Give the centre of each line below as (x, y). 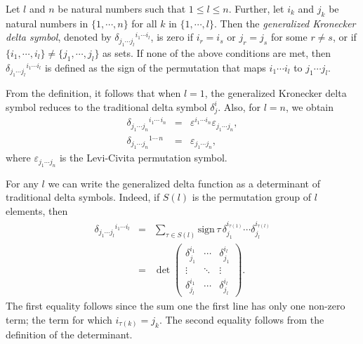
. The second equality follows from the (242, 319)
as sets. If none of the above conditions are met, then (217, 52)
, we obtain (310, 106)
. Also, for (239, 106)
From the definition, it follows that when (93, 93)
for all (144, 23)
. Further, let (256, 8)
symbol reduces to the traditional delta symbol (106, 106)
